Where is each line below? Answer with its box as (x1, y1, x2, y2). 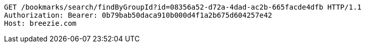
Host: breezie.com (4, 19, 77, 27)
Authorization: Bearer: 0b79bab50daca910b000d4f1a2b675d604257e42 (4, 11, 273, 19)
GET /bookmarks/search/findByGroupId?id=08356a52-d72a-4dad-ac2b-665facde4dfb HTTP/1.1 (4, 3, 362, 11)
